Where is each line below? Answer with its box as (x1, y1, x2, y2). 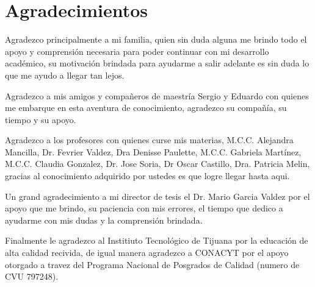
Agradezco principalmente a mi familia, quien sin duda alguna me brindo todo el (5, 33, 307, 46)
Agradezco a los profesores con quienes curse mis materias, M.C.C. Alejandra (5, 133, 294, 146)
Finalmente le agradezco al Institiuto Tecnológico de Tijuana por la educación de (5, 234, 308, 247)
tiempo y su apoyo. (5, 113, 76, 126)
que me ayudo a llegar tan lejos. (5, 68, 125, 81)
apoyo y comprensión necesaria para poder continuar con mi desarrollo (5, 44, 269, 57)
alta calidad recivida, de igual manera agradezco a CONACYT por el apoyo (5, 246, 289, 259)
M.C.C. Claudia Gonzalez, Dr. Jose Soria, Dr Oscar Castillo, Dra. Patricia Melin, (5, 157, 310, 170)
